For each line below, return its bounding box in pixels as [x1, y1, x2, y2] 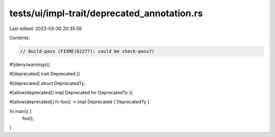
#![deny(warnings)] [9, 61, 50, 67]
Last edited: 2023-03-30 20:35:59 [9, 25, 82, 32]
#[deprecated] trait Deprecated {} [9, 71, 80, 77]
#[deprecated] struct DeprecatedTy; [9, 80, 86, 86]
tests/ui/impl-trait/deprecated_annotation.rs [9, 8, 203, 19]
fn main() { [9, 108, 32, 114]
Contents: [9, 35, 30, 41]
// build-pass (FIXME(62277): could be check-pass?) [20, 48, 155, 54]
